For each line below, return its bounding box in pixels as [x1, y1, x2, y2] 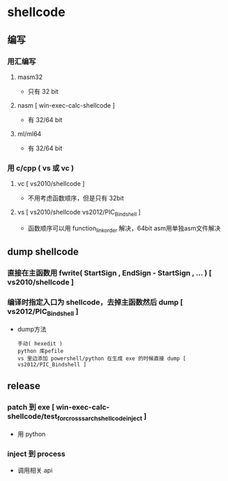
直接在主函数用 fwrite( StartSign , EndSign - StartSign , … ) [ [7, 268, 212, 278]
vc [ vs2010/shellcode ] [17, 180, 85, 188]
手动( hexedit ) [17, 340, 63, 347]
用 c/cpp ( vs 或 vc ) [7, 163, 75, 173]
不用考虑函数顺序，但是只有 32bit [27, 194, 124, 203]
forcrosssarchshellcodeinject [56, 415, 143, 423]
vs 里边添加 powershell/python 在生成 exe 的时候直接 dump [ [17, 354, 186, 362]
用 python [17, 429, 46, 438]
